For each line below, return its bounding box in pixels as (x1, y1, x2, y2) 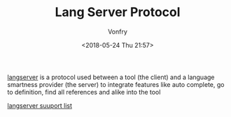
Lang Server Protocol (55, 4, 181, 20)
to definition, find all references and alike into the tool (7, 88, 161, 96)
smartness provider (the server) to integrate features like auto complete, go (7, 80, 225, 88)
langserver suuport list (7, 101, 72, 109)
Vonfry (107, 27, 128, 36)
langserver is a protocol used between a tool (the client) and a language (7, 73, 215, 81)
